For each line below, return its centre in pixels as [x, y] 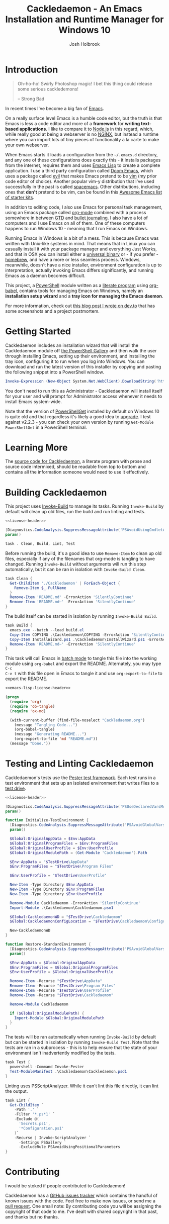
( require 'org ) [26, 702]
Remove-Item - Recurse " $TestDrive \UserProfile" [61, 991]
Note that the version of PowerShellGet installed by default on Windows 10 [82, 411]
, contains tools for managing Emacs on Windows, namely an [80, 291]
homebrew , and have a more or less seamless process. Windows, [73, 259]
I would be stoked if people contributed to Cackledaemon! [65, 1186]
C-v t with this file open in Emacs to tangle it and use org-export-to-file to [84, 674]
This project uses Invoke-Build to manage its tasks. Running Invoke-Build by [84, 506]
